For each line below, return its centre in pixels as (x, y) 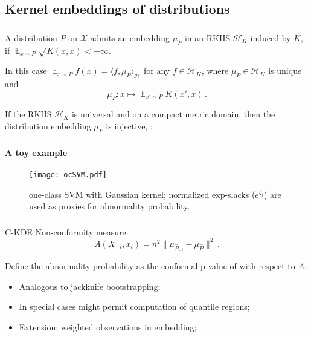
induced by (271, 37)
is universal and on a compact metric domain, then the (173, 114)
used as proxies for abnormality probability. (110, 206)
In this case (26, 70)
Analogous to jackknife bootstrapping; (90, 286)
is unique (285, 70)
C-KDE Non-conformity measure (66, 231)
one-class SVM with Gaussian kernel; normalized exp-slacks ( (142, 194)
